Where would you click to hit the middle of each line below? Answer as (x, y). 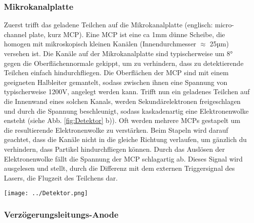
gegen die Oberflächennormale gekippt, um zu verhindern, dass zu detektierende (124, 63)
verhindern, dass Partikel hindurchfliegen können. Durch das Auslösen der (115, 149)
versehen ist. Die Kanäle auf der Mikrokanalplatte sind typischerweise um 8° (118, 53)
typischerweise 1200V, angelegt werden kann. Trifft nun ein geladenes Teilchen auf (127, 91)
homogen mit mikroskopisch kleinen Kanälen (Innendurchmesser (100, 44)
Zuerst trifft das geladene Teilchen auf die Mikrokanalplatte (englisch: (108, 25)
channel (15, 34)
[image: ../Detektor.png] (46, 193)
